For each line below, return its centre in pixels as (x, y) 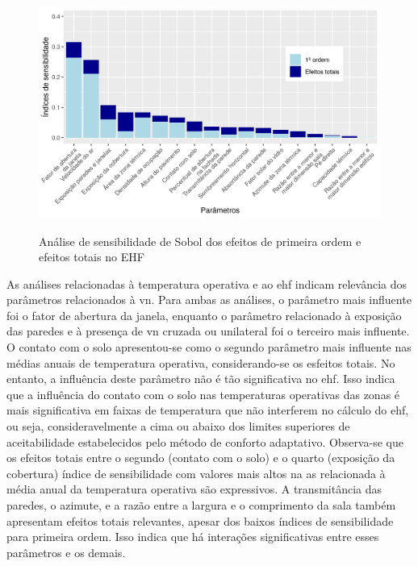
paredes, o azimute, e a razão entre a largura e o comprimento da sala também (201, 505)
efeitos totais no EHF (92, 257)
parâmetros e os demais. (66, 552)
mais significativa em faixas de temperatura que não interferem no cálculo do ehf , (208, 410)
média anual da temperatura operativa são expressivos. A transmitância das (194, 489)
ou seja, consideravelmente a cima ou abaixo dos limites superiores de (178, 426)
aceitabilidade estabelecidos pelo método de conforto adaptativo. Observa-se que (205, 441)
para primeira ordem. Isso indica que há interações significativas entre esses (193, 537)
